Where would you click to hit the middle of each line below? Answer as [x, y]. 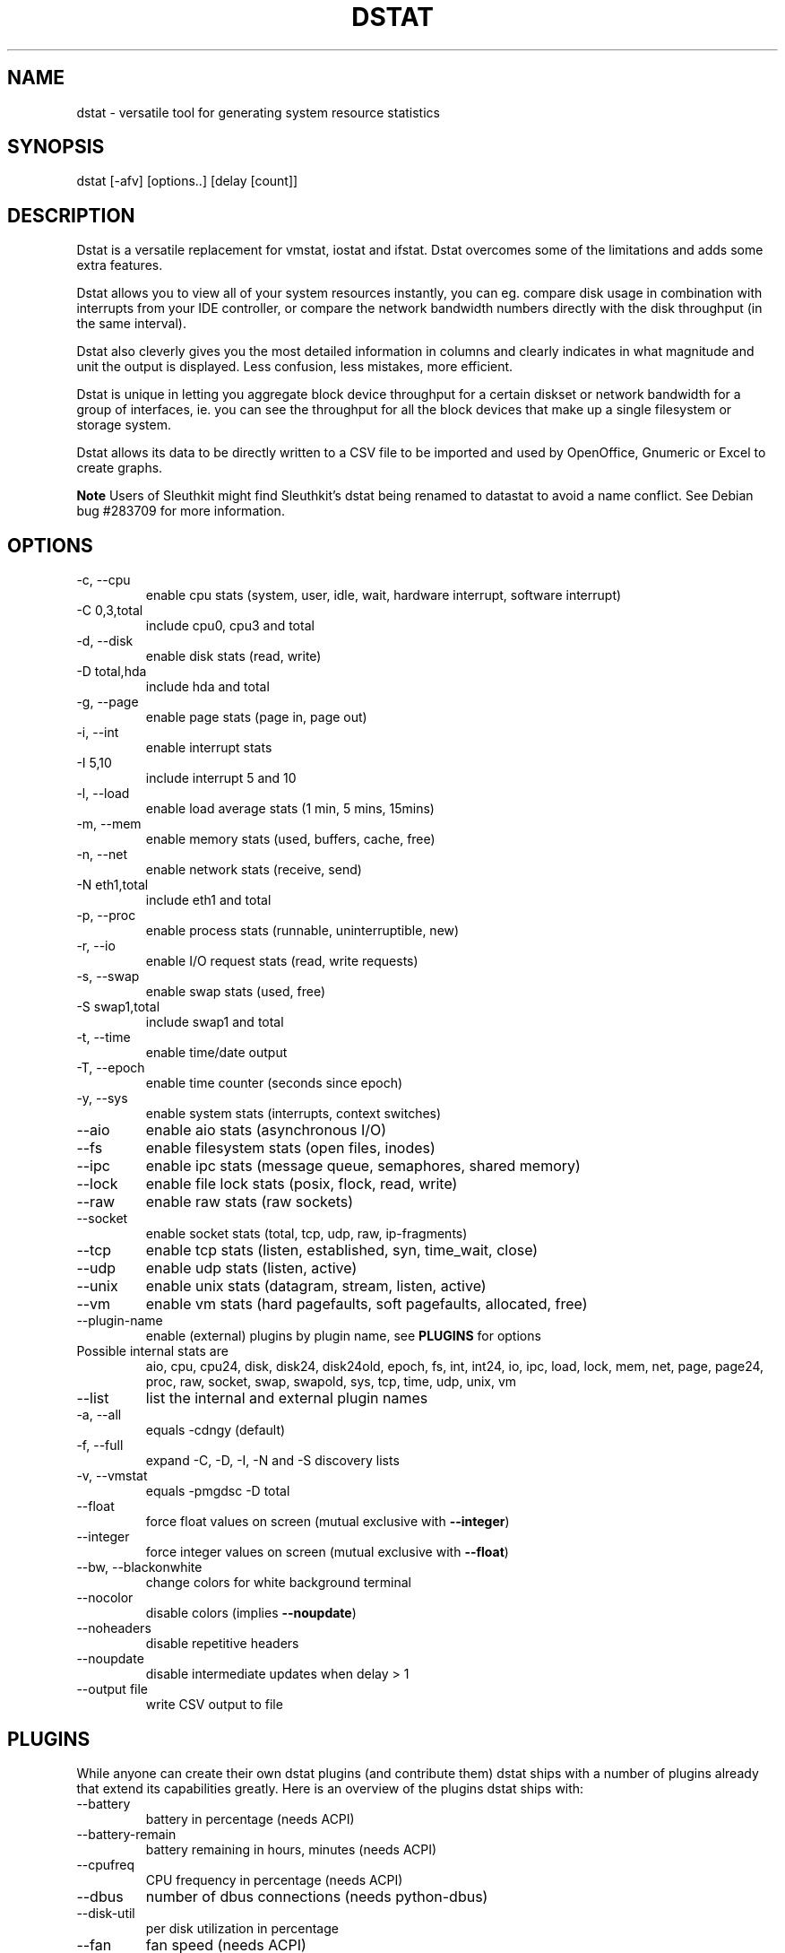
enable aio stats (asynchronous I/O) [266, 1130]
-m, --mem [109, 824]
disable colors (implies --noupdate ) [251, 1613]
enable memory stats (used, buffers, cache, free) [290, 839]
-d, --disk [105, 641]
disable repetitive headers [222, 1644]
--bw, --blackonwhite [139, 1567]
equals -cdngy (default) [216, 1430]
